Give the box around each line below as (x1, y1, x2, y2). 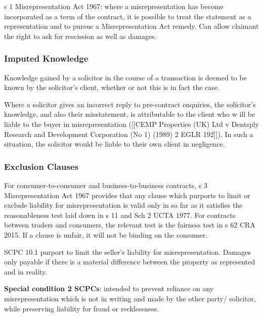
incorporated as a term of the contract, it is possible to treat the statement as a (4, 11, 251, 21)
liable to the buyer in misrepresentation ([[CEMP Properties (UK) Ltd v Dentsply (4, 118, 259, 129)
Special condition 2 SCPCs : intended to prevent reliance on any (4, 283, 214, 294)
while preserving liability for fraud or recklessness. (4, 303, 159, 313)
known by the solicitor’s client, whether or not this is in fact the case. (4, 82, 220, 93)
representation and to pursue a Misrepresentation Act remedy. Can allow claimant (4, 21, 259, 31)
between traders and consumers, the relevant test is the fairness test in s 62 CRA (4, 219, 255, 230)
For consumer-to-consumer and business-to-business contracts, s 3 (4, 179, 208, 190)
